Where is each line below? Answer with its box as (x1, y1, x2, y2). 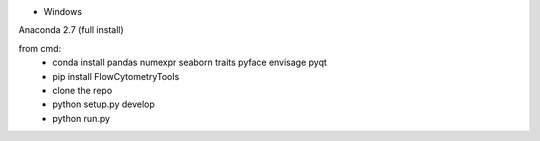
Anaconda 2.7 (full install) (18, 24, 124, 36)
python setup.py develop (52, 98, 155, 110)
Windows (43, 6, 83, 17)
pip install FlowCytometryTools (52, 70, 180, 82)
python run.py (52, 112, 110, 124)
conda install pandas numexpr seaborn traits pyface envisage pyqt (52, 56, 327, 69)
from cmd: (18, 42, 62, 54)
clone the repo (52, 84, 113, 96)
